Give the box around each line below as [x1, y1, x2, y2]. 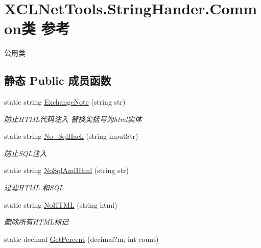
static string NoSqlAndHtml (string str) [4, 165, 129, 176]
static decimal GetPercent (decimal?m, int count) [4, 233, 159, 244]
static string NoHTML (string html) [4, 199, 117, 210]
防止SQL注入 [4, 147, 47, 158]
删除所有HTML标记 [4, 216, 68, 227]
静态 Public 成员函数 [4, 72, 111, 88]
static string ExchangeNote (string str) [4, 96, 126, 107]
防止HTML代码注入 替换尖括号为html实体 [4, 113, 142, 124]
